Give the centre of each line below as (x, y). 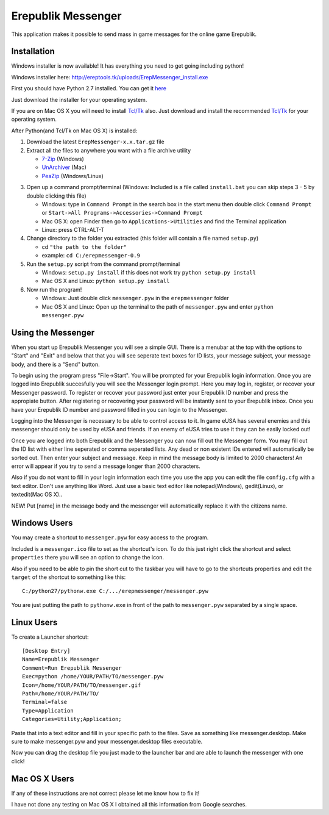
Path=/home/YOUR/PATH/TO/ (61, 694)
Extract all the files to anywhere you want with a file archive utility (109, 150)
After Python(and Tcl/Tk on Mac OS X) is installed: (74, 131)
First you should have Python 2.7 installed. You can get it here (89, 88)
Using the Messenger (53, 332)
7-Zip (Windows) (63, 159)
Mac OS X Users (43, 779)
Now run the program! (54, 289)
